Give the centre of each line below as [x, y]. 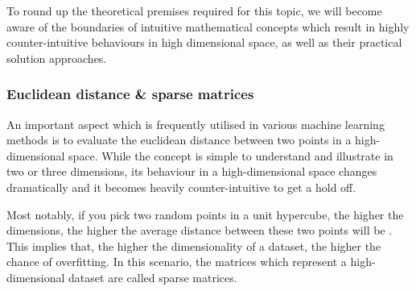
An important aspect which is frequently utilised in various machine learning [196, 124]
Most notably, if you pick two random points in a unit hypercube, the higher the [205, 214]
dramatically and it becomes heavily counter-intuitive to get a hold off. [181, 187]
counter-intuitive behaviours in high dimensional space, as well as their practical [204, 42]
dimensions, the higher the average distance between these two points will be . [200, 230]
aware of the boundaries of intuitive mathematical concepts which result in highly [208, 26]
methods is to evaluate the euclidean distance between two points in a [179, 140]
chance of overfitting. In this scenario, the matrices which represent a [177, 262]
